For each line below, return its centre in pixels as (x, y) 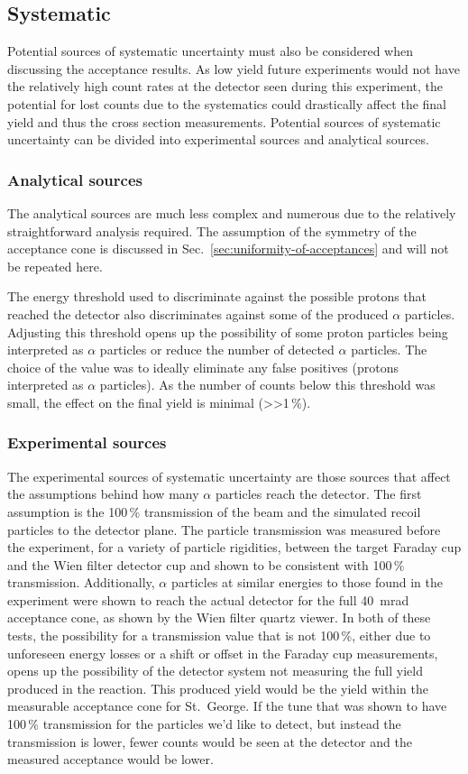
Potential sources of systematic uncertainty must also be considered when (210, 51)
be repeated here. (55, 266)
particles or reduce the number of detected (217, 350)
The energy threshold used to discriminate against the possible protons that (217, 296)
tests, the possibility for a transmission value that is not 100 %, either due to (219, 636)
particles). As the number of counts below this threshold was (267, 385)
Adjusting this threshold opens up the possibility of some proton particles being (228, 332)
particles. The (389, 350)
